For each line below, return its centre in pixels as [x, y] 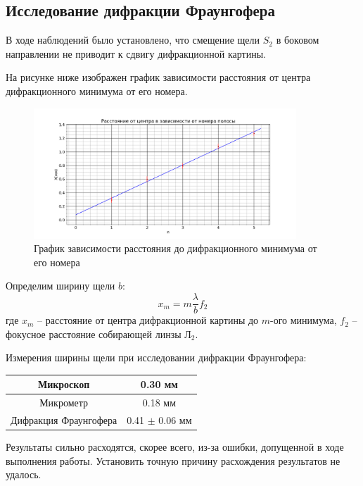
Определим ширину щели [60, 286]
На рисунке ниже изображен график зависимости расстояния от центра [158, 77]
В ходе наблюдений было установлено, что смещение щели [133, 40]
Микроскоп [64, 384]
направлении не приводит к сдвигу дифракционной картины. [136, 53]
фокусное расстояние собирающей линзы [94, 334]
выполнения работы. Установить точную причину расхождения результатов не [173, 460]
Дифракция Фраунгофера [64, 420]
